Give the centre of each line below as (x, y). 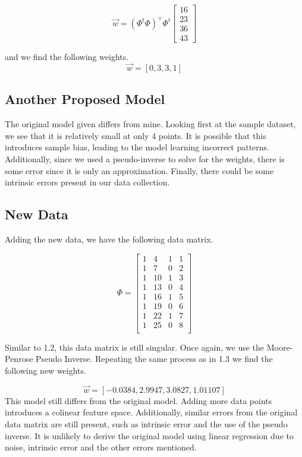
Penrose (19, 359)
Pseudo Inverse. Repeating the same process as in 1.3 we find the (154, 359)
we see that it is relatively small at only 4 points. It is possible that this (136, 135)
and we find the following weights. (67, 57)
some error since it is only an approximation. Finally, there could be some (139, 170)
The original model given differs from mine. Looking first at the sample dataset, (150, 124)
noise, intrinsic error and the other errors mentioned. (101, 447)
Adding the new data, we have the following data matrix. (109, 239)
